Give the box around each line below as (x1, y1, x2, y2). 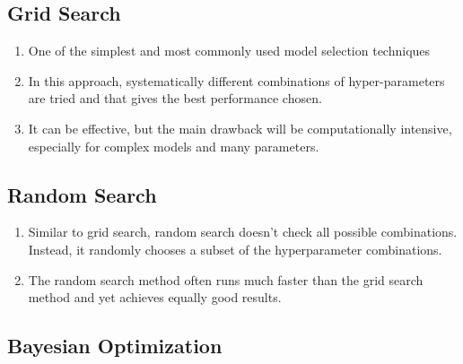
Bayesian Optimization (7, 332, 223, 360)
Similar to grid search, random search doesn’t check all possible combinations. (28, 222, 458, 241)
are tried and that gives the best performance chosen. (28, 89, 322, 108)
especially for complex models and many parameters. (28, 136, 319, 155)
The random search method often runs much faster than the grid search (28, 270, 424, 289)
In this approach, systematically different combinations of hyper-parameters (28, 71, 445, 90)
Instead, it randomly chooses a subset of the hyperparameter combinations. (28, 239, 442, 258)
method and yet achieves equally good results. (28, 288, 282, 307)
